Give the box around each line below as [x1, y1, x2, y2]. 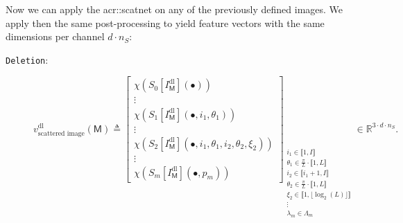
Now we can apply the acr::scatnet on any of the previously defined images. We [6, 2, 343, 16]
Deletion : [6, 52, 49, 66]
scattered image [37, 130, 85, 137]
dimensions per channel [6, 29, 105, 44]
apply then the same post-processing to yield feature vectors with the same [6, 15, 325, 30]
